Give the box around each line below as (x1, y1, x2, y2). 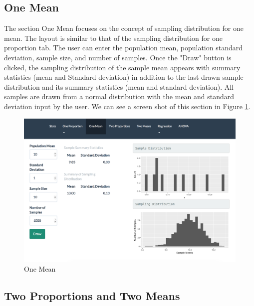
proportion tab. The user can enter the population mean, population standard (4, 42, 243, 53)
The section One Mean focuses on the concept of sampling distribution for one (4, 23, 244, 33)
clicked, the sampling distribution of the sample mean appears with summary (4, 62, 241, 72)
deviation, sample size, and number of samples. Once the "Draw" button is (4, 52, 232, 62)
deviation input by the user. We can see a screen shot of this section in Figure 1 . (4, 101, 251, 111)
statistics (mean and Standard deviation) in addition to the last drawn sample (4, 72, 244, 82)
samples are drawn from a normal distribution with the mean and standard (4, 91, 235, 102)
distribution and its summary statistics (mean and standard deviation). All (4, 81, 234, 92)
